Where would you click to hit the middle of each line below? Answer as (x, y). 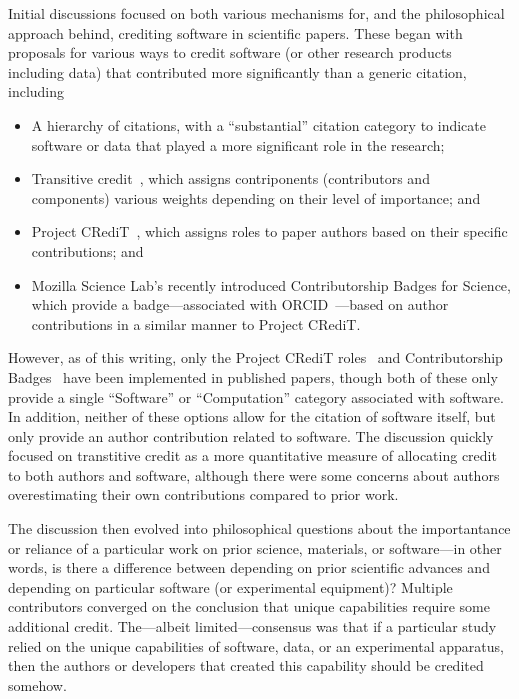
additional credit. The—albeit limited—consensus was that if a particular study (252, 626)
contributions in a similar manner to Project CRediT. (196, 323)
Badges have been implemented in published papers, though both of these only (253, 376)
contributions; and (87, 250)
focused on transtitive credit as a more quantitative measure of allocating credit (252, 455)
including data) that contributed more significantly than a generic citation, (237, 71)
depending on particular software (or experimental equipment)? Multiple (230, 586)
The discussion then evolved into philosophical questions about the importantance (259, 528)
